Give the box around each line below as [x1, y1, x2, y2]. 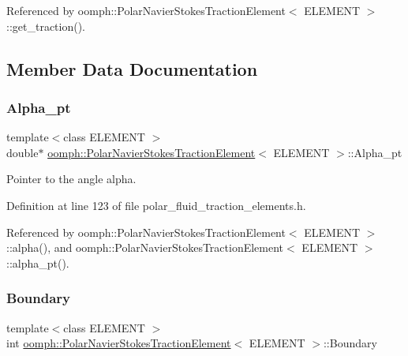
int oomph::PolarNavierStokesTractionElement [6, 335, 231, 351]
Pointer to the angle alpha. [6, 171, 137, 187]
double [6, 144, 39, 160]
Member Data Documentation [6, 56, 258, 81]
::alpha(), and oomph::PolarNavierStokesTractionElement [6, 239, 284, 256]
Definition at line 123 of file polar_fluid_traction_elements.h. [6, 197, 306, 213]
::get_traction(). [6, 17, 86, 34]
